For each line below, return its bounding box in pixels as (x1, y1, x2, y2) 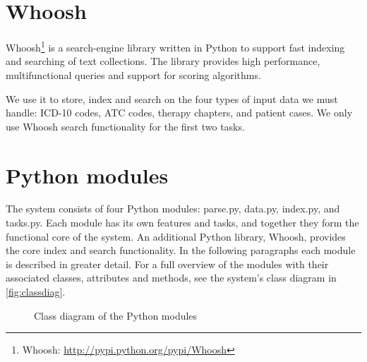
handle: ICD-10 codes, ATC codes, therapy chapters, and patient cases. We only (6, 105, 353, 120)
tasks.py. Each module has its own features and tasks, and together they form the (6, 215, 359, 230)
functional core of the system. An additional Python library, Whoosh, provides (6, 229, 346, 243)
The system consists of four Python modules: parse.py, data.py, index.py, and (6, 201, 340, 216)
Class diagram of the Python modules (34, 308, 198, 322)
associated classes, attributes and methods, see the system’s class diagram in (6, 270, 337, 285)
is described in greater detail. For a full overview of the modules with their (6, 256, 329, 271)
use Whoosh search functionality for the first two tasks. (6, 119, 245, 133)
